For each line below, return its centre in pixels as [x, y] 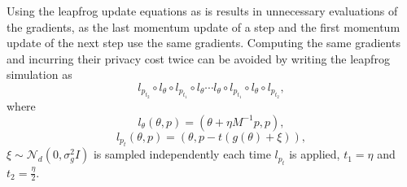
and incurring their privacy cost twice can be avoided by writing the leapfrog [198, 58]
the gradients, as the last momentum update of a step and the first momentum [203, 26]
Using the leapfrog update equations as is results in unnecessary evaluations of [202, 11]
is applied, [315, 154]
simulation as [39, 74]
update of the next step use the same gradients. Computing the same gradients [203, 43]
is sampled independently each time [182, 154]
